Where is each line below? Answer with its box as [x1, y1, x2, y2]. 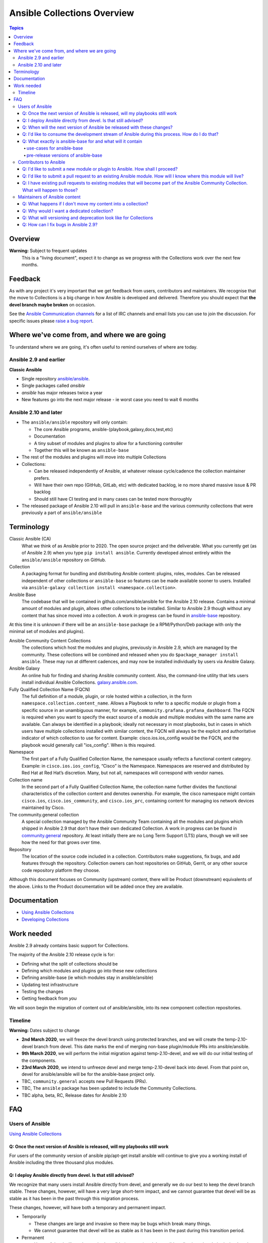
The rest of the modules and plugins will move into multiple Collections [21, 454, 166, 460]
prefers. [34, 475, 51, 481]
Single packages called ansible [21, 383, 85, 389]
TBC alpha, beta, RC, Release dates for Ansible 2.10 [21, 1092, 127, 1098]
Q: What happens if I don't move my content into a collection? [22, 201, 148, 207]
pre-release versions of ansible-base [26, 152, 103, 158]
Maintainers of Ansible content [18, 194, 81, 200]
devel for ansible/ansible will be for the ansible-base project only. [21, 1071, 155, 1077]
